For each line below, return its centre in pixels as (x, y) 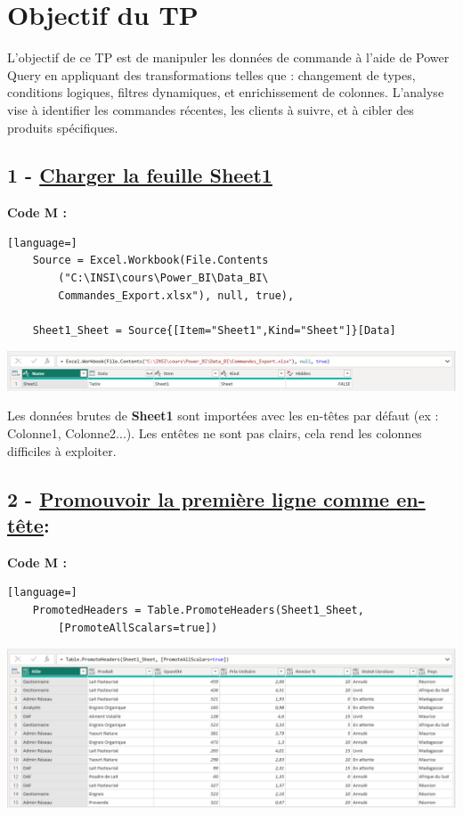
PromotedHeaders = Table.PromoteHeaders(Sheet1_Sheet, (198, 610)
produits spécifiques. (63, 127)
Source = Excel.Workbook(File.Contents (150, 261)
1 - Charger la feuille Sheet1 (140, 175)
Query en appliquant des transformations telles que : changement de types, (211, 74)
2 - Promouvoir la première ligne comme (199, 498)
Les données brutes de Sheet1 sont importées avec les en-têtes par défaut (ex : (223, 416)
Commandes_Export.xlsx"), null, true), (176, 295)
